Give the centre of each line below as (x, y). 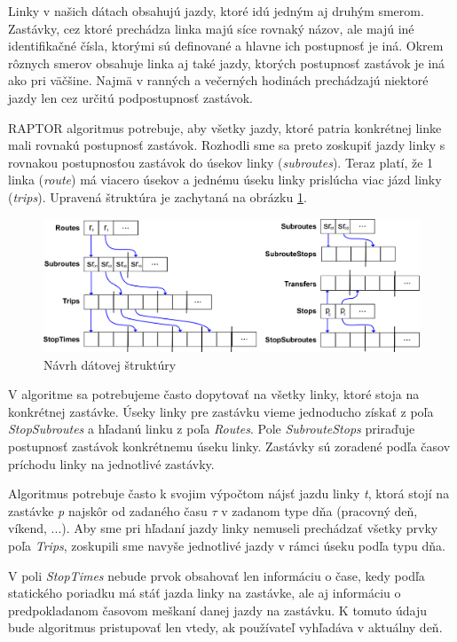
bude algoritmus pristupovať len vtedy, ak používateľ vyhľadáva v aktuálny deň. (225, 627)
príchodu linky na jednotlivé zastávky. (111, 463)
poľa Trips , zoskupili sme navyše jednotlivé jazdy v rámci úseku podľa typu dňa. (227, 545)
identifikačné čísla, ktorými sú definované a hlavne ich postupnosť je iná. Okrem (226, 46)
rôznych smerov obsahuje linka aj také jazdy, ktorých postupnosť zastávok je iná (227, 63)
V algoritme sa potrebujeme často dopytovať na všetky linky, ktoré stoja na (214, 394)
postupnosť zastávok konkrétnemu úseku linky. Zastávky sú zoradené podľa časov (229, 446)
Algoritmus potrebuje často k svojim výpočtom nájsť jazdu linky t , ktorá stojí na (229, 493)
